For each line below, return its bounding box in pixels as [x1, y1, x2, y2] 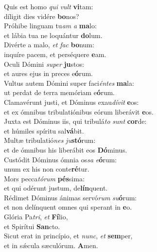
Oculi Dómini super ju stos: [4, 58, 84, 69]
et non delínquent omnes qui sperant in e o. [4, 202, 132, 212]
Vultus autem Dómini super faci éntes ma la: [4, 78, 134, 88]
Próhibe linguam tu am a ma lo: [4, 20, 97, 31]
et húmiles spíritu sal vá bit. [4, 125, 84, 136]
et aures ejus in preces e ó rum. [4, 68, 93, 78]
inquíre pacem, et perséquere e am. [4, 49, 106, 59]
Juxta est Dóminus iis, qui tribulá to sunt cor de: [4, 116, 147, 126]
